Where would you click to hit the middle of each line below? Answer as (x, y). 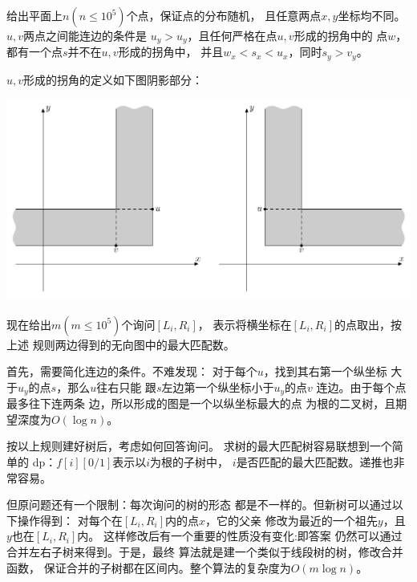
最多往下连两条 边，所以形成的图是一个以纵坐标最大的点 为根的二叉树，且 (201, 403)
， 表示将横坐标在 (245, 324)
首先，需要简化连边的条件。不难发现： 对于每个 (132, 371)
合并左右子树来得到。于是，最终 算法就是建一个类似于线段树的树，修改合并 (205, 552)
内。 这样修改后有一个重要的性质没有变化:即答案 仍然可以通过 (240, 536)
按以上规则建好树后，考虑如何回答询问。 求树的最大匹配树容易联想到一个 (199, 446)
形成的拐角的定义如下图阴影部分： (113, 79)
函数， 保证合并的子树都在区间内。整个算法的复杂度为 (149, 567)
